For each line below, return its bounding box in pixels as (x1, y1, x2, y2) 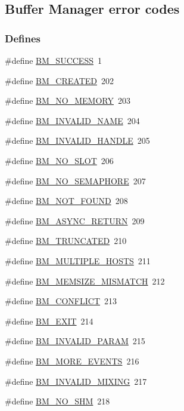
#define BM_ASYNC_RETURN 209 (5, 214, 145, 227)
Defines (5, 30, 41, 45)
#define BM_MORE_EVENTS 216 (5, 354, 139, 367)
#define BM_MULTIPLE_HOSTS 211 (5, 254, 151, 267)
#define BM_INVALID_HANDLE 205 (5, 134, 150, 147)
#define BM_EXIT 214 (5, 314, 93, 327)
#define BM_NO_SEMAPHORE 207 (5, 174, 146, 187)
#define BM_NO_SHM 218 (5, 395, 110, 407)
